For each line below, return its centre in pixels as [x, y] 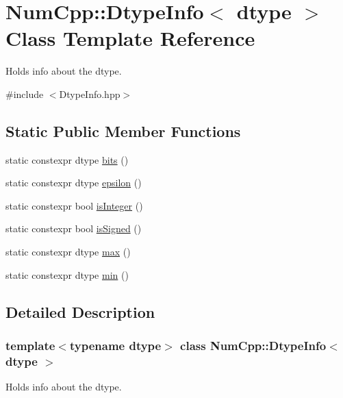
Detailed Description [80, 311]
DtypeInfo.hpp [90, 94]
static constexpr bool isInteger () [74, 205]
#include [25, 94]
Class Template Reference [130, 38]
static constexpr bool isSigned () [74, 228]
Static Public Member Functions [123, 130]
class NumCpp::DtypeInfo [253, 345]
